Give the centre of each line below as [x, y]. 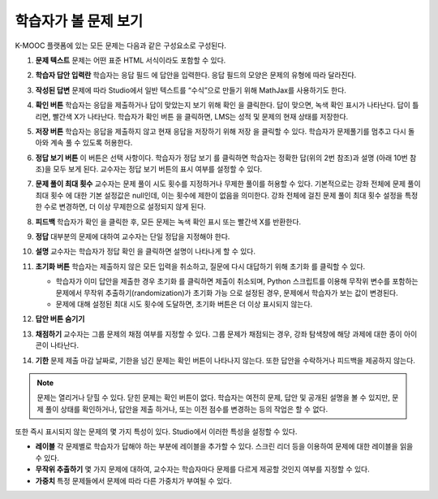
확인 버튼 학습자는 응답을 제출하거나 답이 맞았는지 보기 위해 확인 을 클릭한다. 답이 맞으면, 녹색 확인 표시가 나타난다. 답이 [223, 105]
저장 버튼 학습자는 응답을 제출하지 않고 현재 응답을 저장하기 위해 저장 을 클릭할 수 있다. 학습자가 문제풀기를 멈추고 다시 [221, 131]
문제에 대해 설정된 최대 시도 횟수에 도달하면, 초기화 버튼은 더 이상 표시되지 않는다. [184, 304]
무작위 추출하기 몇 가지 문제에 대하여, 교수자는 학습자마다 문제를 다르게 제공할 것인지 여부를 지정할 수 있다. [202, 469]
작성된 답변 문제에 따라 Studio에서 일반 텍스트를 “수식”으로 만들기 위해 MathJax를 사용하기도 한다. [191, 90]
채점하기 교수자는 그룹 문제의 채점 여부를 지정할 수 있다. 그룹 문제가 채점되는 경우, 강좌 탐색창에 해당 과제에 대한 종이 [219, 334]
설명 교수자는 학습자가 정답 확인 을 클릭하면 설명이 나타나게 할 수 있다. [145, 251]
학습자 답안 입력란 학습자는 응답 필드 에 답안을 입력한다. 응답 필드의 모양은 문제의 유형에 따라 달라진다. [196, 75]
